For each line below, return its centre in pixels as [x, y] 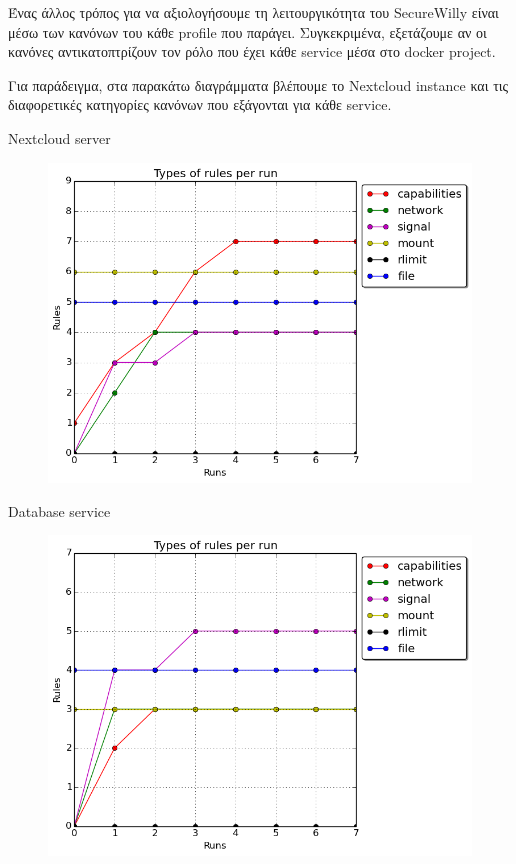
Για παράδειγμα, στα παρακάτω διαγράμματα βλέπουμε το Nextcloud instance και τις [258, 84]
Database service [59, 510]
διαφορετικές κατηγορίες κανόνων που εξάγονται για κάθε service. [200, 104]
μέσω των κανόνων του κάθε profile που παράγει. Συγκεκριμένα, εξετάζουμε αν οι [247, 31]
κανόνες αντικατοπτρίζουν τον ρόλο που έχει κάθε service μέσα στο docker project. [252, 51]
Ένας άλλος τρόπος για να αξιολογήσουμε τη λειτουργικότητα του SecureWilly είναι [253, 12]
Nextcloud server [59, 137]
